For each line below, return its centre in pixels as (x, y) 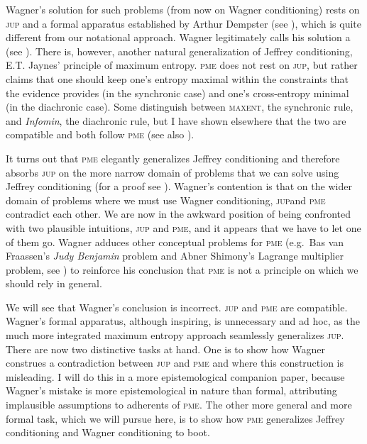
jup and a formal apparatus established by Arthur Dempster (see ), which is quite (183, 23)
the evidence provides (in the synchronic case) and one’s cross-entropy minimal (177, 93)
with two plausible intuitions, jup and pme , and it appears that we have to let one (183, 227)
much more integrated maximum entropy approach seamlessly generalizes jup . (175, 335)
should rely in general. (54, 283)
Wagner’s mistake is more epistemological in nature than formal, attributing (171, 390)
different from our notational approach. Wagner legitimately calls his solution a (178, 37)
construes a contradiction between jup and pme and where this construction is (175, 363)
